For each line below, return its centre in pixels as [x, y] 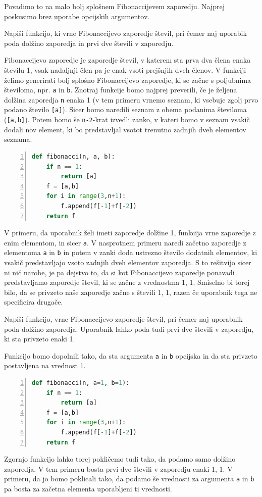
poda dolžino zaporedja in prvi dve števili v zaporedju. [89, 43]
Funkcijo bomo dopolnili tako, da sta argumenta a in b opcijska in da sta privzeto [131, 355]
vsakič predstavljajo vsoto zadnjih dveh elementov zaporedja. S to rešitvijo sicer [128, 262]
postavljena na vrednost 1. [45, 365]
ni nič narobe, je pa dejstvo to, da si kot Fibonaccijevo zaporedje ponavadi [119, 272]
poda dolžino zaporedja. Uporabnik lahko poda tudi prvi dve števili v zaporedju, [129, 329]
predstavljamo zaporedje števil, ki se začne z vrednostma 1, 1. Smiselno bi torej [127, 282]
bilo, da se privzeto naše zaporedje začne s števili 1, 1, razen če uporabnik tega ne [131, 292]
